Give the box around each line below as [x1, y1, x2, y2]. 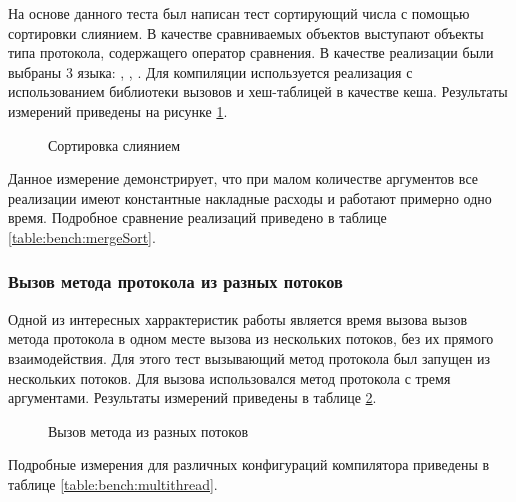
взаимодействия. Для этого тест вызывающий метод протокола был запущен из [8, 347, 491, 368]
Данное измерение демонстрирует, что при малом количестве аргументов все [8, 168, 478, 189]
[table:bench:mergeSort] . [8, 226, 156, 247]
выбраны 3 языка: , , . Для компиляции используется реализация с [8, 61, 413, 82]
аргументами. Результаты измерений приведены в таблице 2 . [8, 387, 377, 408]
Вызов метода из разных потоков [48, 420, 248, 441]
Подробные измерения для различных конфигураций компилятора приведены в [8, 454, 490, 475]
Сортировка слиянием [48, 134, 181, 155]
